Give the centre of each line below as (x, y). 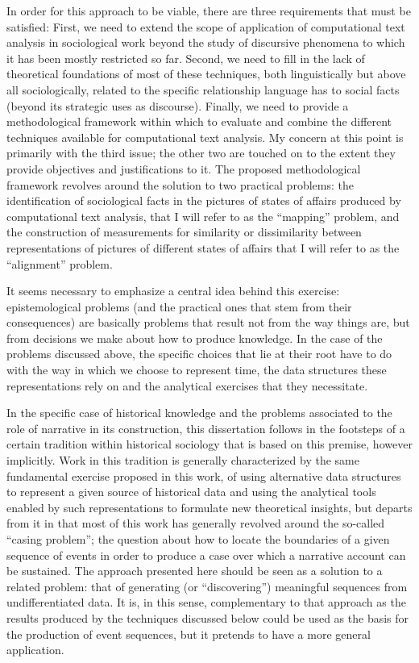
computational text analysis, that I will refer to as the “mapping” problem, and (203, 216)
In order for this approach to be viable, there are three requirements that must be (209, 10)
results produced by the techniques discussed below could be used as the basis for (208, 617)
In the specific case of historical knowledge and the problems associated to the (199, 413)
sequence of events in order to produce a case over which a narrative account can (206, 555)
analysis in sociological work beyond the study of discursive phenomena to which (206, 42)
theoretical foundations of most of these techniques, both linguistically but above (206, 74)
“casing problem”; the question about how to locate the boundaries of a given (198, 539)
